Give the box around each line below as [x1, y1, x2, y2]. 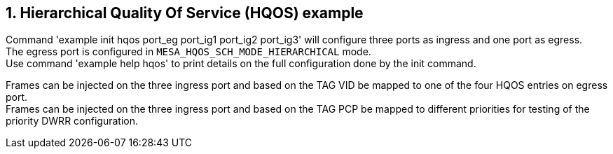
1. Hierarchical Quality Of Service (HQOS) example [6, 4, 364, 22]
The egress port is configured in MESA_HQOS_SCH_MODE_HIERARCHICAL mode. [6, 45, 371, 58]
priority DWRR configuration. [6, 115, 138, 127]
